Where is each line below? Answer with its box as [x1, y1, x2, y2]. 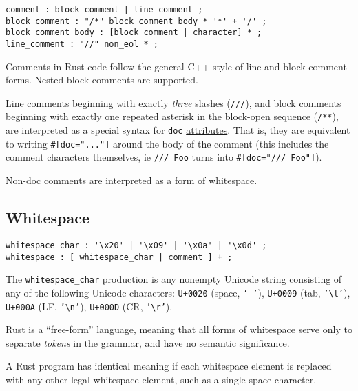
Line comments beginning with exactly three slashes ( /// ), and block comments [6, 95, 341, 110]
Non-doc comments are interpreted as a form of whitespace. [6, 173, 257, 188]
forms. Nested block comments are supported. [6, 72, 199, 87]
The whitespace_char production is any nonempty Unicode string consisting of [6, 272, 342, 286]
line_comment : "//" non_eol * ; [6, 39, 158, 49]
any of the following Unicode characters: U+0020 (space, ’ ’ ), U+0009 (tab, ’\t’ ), [6, 285, 350, 299]
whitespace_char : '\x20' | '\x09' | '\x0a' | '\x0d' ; [6, 240, 267, 250]
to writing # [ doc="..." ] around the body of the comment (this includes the [6, 136, 329, 150]
